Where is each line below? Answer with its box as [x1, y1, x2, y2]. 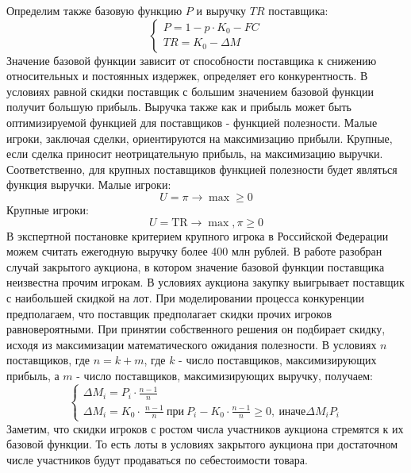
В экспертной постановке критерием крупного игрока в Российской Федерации [6, 227, 389, 244]
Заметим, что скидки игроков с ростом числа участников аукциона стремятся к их [6, 420, 404, 436]
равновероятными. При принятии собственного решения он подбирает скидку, [6, 321, 386, 337]
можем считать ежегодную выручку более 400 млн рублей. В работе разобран [6, 243, 382, 260]
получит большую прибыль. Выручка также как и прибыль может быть [6, 98, 351, 115]
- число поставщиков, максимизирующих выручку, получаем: [76, 367, 373, 383]
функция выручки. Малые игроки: [6, 176, 171, 193]
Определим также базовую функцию [6, 2, 182, 18]
